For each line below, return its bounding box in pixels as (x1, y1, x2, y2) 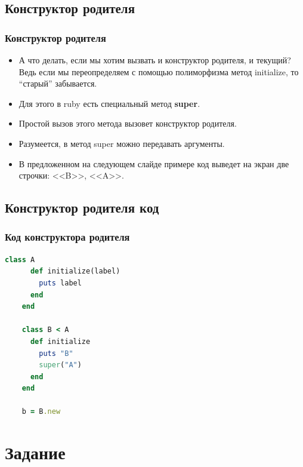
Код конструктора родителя (5, 229, 130, 244)
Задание (5, 440, 66, 465)
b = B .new (21, 407, 61, 416)
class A (5, 255, 35, 264)
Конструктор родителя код (5, 198, 159, 217)
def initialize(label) (30, 267, 120, 276)
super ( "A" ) (39, 361, 82, 370)
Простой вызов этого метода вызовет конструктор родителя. (18, 117, 237, 130)
